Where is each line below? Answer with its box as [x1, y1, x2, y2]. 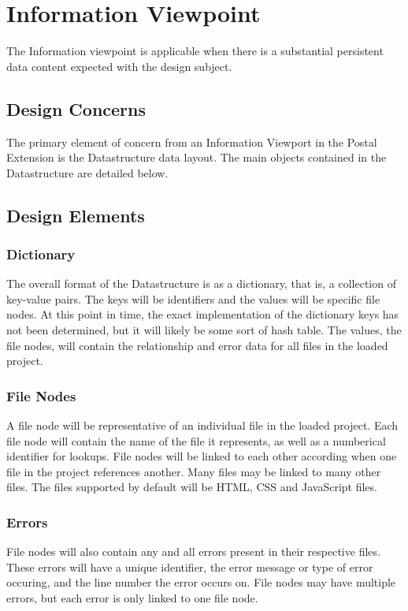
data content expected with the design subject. [6, 58, 232, 74]
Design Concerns [6, 96, 147, 121]
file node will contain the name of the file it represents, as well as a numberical [6, 432, 386, 449]
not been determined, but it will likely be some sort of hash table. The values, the [6, 322, 402, 338]
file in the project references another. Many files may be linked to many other [6, 463, 381, 479]
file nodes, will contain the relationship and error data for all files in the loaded [6, 337, 388, 353]
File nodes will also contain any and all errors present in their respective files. [6, 543, 380, 560]
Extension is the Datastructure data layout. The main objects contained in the [6, 149, 387, 166]
